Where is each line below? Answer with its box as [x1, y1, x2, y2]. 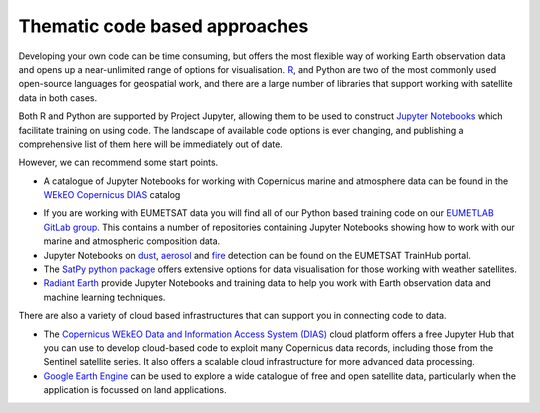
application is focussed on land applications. [43, 384, 227, 396]
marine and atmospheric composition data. [43, 235, 221, 247]
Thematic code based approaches [18, 15, 309, 37]
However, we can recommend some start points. [18, 156, 219, 169]
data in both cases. [18, 91, 98, 104]
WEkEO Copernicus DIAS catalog [43, 189, 181, 201]
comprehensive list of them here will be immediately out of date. [18, 138, 284, 150]
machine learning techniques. [43, 291, 166, 303]
